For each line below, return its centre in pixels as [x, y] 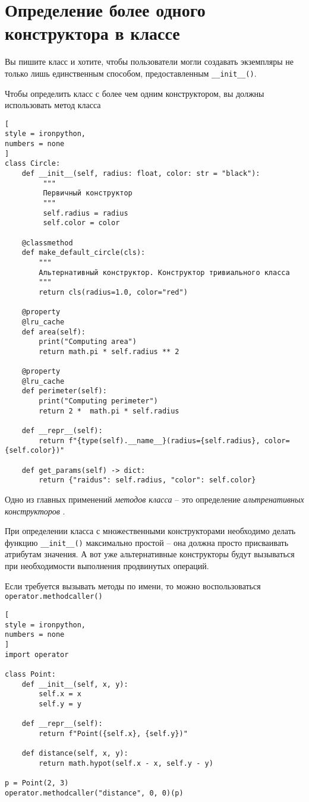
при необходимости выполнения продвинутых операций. [107, 566]
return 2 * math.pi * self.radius [109, 411]
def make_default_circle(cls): [83, 253]
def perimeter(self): [64, 391]
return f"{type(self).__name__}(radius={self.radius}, [149, 441]
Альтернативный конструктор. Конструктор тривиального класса [164, 272]
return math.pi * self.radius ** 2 [109, 351]
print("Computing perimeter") [98, 401]
